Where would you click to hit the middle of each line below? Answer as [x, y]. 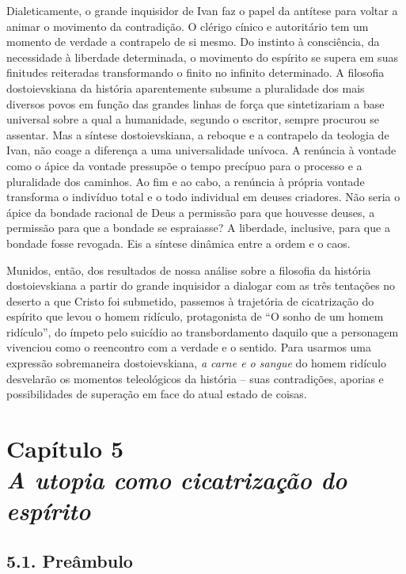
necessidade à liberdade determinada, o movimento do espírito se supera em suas [202, 57]
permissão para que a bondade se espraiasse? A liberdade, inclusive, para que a [198, 228]
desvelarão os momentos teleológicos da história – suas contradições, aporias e [195, 378]
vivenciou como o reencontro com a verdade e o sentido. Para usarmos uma [189, 347]
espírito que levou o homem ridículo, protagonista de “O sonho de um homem [195, 316]
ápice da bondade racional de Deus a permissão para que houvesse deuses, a [191, 212]
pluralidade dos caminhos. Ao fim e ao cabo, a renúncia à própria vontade [186, 181]
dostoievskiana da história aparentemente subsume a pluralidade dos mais [186, 87]
